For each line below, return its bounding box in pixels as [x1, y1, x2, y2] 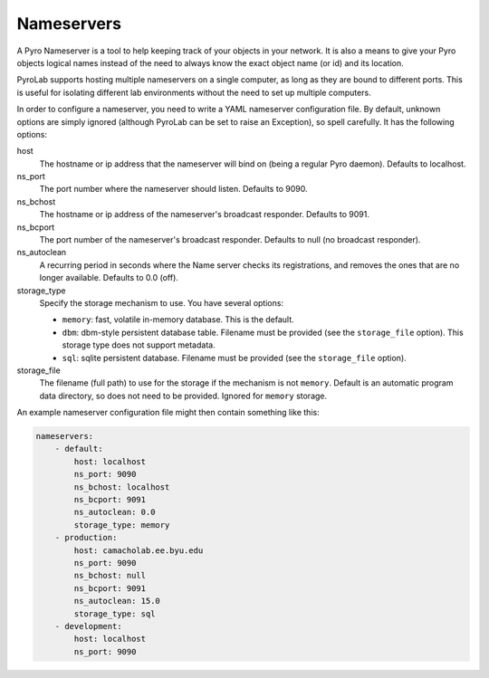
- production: [54, 532, 118, 543]
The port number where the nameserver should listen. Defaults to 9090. [39, 184, 308, 195]
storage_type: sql [73, 608, 156, 619]
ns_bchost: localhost [73, 482, 170, 492]
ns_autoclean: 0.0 [73, 507, 156, 518]
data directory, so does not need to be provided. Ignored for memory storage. [39, 390, 328, 401]
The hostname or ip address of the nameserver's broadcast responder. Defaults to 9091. [39, 209, 370, 220]
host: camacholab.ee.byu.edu [73, 545, 204, 556]
